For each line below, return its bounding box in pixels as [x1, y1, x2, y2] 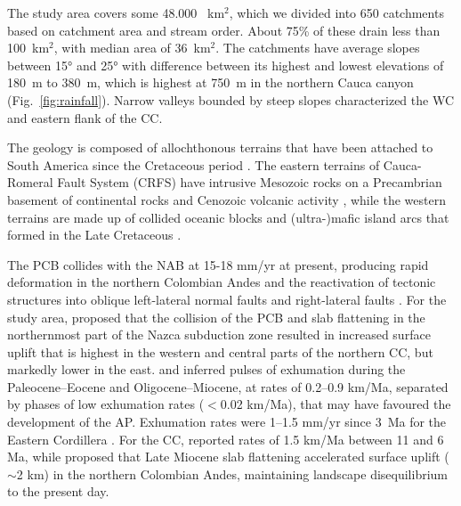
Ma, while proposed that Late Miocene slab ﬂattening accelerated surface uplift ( [7, 447, 449, 466]
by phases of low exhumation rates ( [7, 395, 205, 413]
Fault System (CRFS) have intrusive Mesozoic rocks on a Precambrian [57, 173, 442, 192]
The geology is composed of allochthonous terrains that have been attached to [7, 138, 433, 157]
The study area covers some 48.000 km [7, 4, 225, 21]
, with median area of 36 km [53, 38, 211, 57]
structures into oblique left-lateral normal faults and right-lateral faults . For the [7, 290, 447, 308]
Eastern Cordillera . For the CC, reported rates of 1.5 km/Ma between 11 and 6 [7, 429, 444, 448]
